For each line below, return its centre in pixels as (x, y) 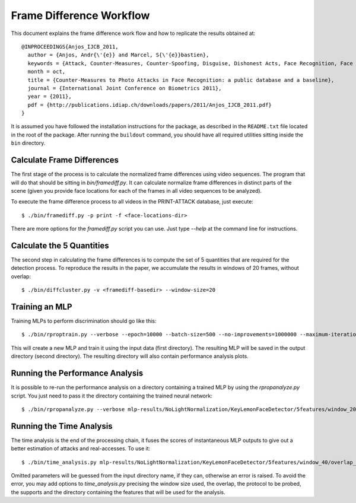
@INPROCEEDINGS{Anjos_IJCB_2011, (70, 47)
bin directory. (28, 143)
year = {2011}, (50, 97)
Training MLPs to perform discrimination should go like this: (84, 321)
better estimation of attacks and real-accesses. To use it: (81, 448)
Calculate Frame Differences (65, 160)
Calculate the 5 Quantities (60, 245)
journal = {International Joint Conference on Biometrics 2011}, (125, 88)
